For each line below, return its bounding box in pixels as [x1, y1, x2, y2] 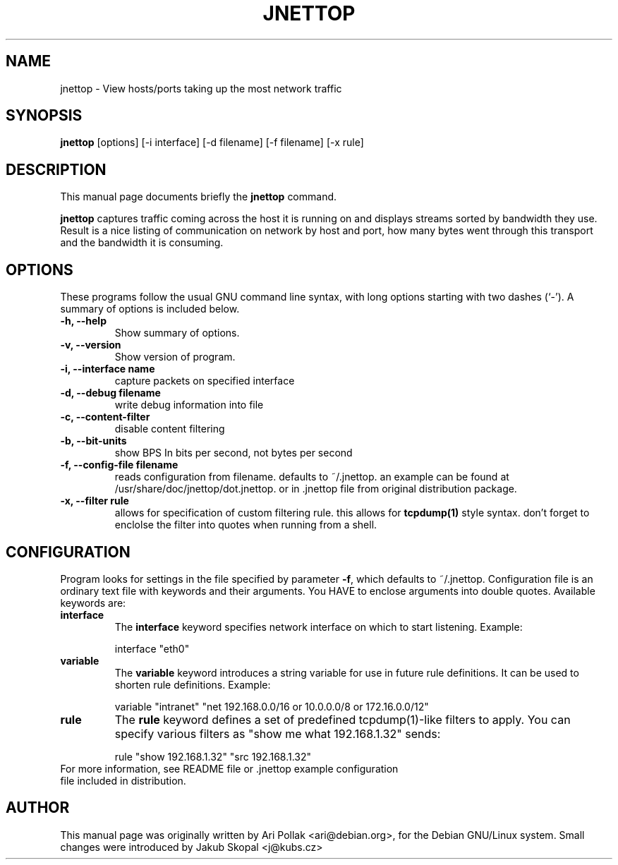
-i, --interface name [60, 363, 155, 375]
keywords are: [60, 596, 126, 609]
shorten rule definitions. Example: [114, 678, 271, 691]
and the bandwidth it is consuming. [60, 236, 224, 249]
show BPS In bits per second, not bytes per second [114, 447, 353, 459]
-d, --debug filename [60, 387, 161, 399]
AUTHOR [6, 799, 70, 817]
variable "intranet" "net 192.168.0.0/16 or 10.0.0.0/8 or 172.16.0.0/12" [114, 700, 429, 713]
